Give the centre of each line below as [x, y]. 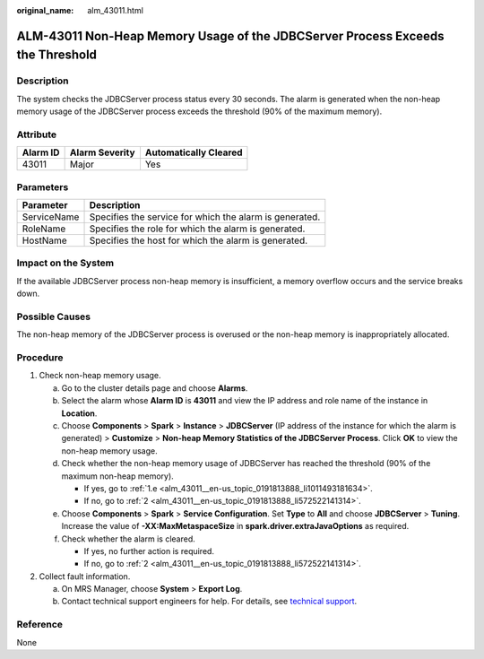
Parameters [43, 186]
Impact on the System [65, 263]
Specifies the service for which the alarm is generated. [205, 217]
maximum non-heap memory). [117, 476]
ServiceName [51, 217]
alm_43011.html [115, 10]
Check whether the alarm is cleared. [129, 539]
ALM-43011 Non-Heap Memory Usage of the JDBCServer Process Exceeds [230, 36]
